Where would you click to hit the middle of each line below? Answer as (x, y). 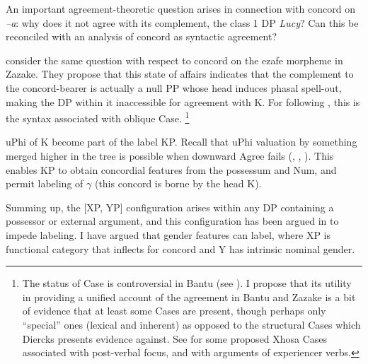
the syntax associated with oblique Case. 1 (98, 117)
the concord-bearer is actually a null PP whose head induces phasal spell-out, (174, 87)
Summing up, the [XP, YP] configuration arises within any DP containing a (170, 207)
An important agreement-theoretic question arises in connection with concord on (180, 8)
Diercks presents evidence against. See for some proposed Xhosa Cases (175, 338)
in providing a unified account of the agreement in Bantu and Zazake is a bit (189, 297)
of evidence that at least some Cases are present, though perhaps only (174, 311)
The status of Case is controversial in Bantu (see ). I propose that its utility (187, 283)
